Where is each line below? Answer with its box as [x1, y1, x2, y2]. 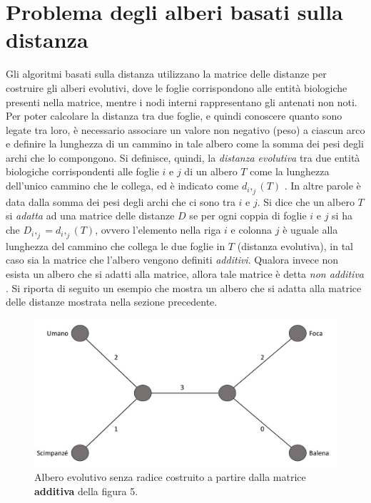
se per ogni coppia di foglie [189, 208, 307, 223]
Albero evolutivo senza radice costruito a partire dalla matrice [34, 470, 306, 484]
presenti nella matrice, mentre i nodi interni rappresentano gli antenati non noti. [6, 94, 357, 109]
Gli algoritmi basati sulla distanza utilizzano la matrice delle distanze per [6, 66, 327, 81]
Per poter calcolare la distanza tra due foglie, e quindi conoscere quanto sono [6, 108, 342, 123]
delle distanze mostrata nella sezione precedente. [6, 294, 218, 309]
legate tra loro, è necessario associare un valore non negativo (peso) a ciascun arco [6, 122, 365, 137]
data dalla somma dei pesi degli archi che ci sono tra [6, 194, 235, 209]
